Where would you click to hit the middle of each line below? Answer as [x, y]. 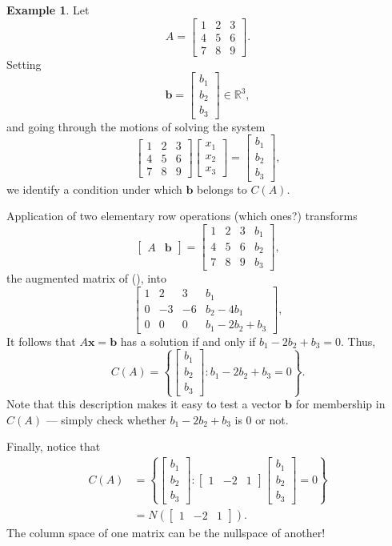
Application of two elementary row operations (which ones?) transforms [182, 216]
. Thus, [358, 341]
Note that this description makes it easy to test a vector [144, 404]
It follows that [41, 341]
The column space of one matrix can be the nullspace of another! [166, 532]
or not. [272, 419]
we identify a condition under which [94, 189]
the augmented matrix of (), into [86, 278]
